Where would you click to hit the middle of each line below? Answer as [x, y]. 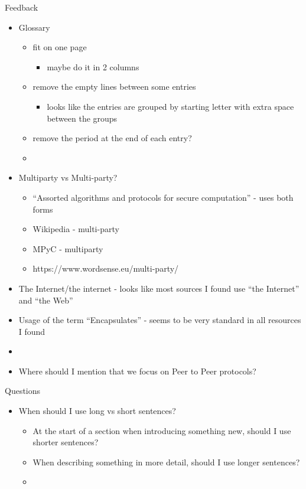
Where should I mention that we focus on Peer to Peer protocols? [137, 371]
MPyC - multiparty [68, 248]
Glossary [34, 27]
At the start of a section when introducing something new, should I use [162, 430]
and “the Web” [46, 300]
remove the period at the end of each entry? [112, 138]
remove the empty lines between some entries [114, 87]
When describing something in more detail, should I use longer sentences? [166, 462]
